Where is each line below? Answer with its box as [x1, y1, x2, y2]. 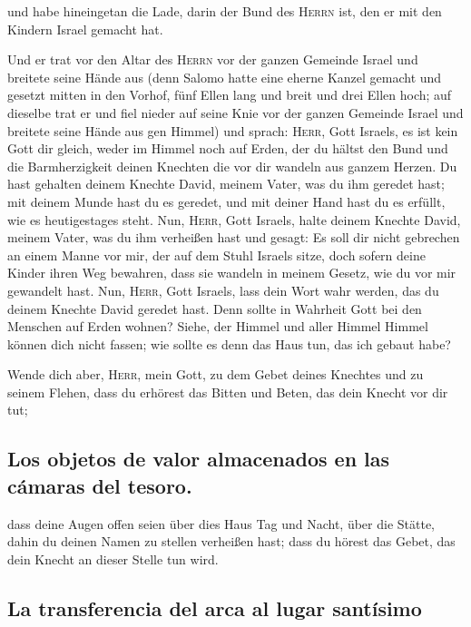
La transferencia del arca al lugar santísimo [7, 593, 422, 622]
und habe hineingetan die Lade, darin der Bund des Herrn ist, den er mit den [7, 2, 442, 20]
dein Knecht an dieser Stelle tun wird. [7, 549, 219, 568]
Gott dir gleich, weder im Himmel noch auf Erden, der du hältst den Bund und [7, 139, 448, 158]
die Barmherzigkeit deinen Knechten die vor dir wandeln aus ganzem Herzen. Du [7, 156, 457, 175]
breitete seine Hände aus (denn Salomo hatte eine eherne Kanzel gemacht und [7, 67, 442, 86]
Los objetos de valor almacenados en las [7, 445, 390, 473]
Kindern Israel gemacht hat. [7, 19, 163, 38]
